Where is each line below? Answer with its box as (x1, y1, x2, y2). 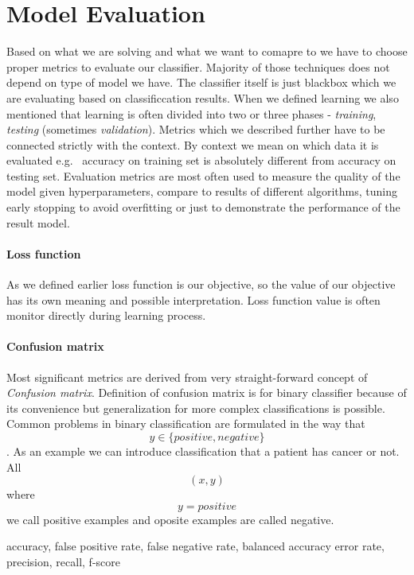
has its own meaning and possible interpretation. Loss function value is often (6, 291, 381, 308)
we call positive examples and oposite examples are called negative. (6, 511, 334, 527)
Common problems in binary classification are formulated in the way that (6, 415, 365, 432)
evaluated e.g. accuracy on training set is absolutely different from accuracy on (6, 152, 396, 169)
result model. (6, 214, 70, 231)
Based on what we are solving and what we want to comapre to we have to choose (6, 43, 408, 60)
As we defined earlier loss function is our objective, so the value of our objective (6, 276, 396, 293)
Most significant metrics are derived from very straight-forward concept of (6, 368, 368, 385)
